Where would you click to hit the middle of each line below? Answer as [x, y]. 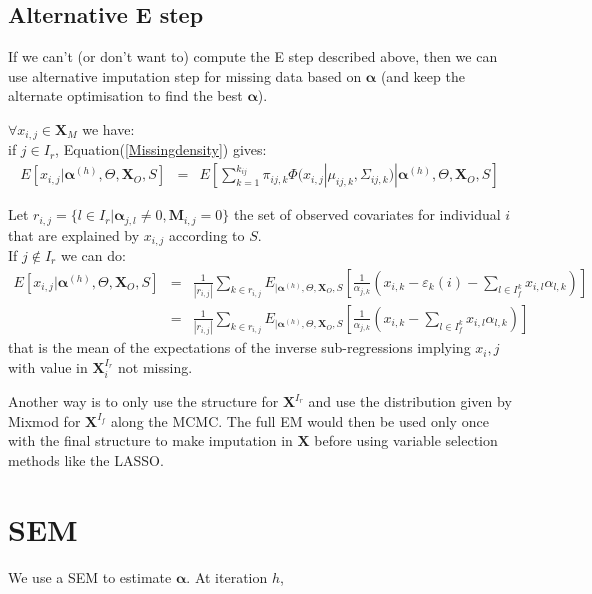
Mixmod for [44, 420]
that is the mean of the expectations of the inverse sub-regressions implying [239, 347]
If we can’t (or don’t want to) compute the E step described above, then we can [253, 56]
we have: [108, 128]
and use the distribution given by [410, 401]
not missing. [155, 366]
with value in [48, 366]
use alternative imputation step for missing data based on [185, 75]
